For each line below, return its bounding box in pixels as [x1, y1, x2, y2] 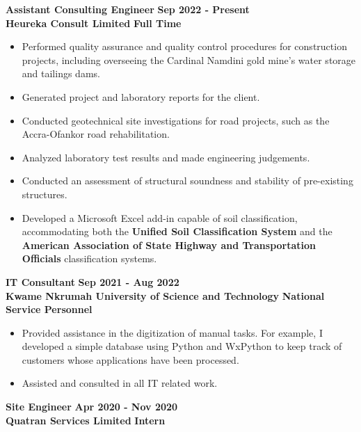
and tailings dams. [22, 66, 100, 81]
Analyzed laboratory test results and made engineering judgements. [22, 150, 310, 164]
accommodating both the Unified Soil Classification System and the [22, 224, 332, 239]
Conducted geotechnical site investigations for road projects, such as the [22, 113, 330, 127]
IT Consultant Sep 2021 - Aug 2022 [6, 274, 179, 289]
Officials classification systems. [22, 251, 157, 266]
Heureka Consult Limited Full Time [6, 15, 182, 30]
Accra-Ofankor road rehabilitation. [22, 127, 170, 141]
